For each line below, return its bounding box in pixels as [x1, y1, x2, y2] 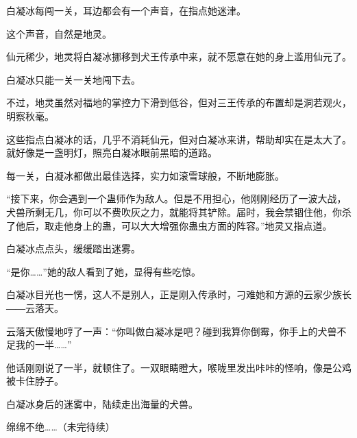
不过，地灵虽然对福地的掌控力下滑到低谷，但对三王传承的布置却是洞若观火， [6, 95, 352, 110]
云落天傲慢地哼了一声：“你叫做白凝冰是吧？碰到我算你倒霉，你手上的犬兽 [6, 324, 337, 338]
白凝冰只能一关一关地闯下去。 [6, 72, 140, 86]
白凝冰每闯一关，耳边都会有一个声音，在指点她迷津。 [6, 3, 246, 17]
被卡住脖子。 [6, 374, 64, 388]
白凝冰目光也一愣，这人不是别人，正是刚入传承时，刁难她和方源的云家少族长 [6, 287, 352, 302]
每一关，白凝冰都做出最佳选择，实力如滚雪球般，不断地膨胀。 [6, 168, 284, 182]
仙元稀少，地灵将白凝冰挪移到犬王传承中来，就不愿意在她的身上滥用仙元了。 [6, 49, 352, 64]
